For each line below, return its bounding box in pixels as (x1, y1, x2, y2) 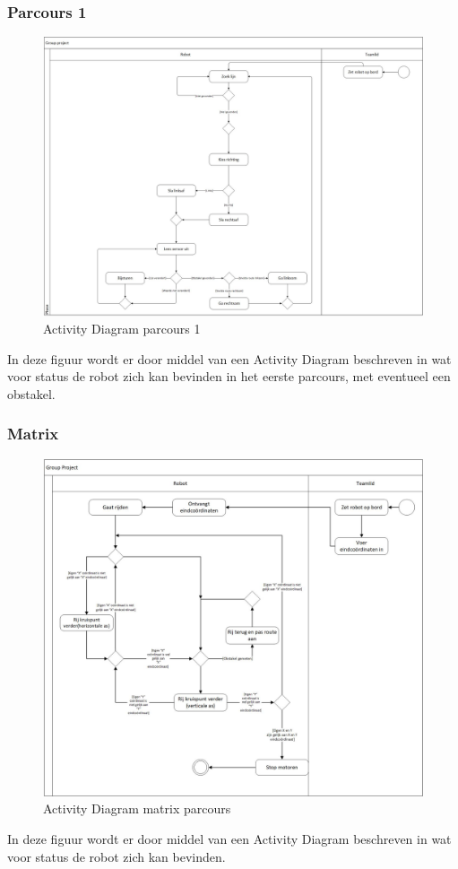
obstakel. (7, 384, 56, 403)
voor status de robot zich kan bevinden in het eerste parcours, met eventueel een (7, 367, 451, 386)
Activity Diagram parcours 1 (43, 319, 201, 338)
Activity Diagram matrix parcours (43, 799, 231, 818)
